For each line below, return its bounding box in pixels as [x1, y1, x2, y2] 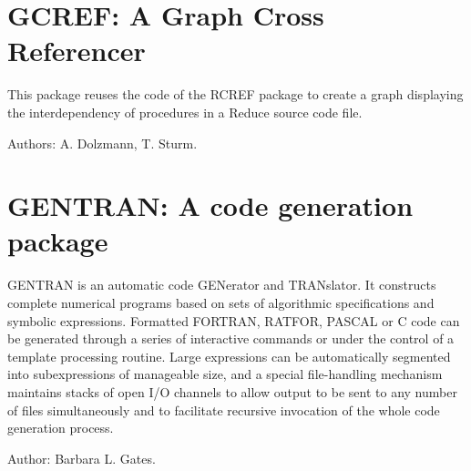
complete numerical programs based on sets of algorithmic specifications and [7, 293, 435, 312]
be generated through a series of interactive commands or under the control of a [7, 329, 455, 348]
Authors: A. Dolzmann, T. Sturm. [7, 133, 198, 152]
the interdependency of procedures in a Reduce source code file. [7, 102, 363, 121]
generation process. [7, 418, 114, 437]
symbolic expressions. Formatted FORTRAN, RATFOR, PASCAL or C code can [7, 311, 460, 330]
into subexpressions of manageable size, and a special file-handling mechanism [7, 364, 443, 384]
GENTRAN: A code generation [7, 187, 414, 224]
